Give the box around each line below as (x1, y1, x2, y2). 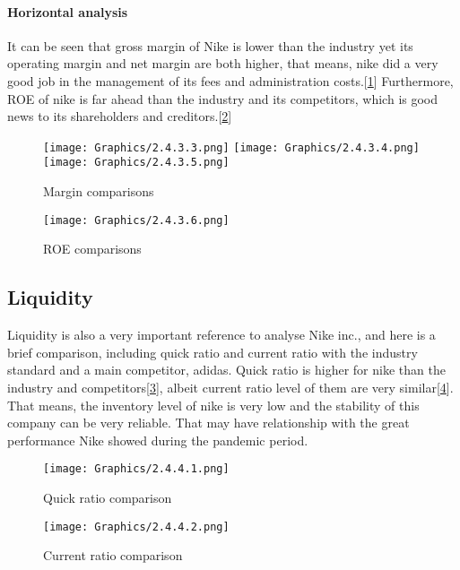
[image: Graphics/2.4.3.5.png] (43, 156, 230, 169)
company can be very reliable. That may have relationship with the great (7, 413, 410, 432)
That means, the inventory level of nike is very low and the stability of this (7, 395, 420, 414)
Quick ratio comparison (43, 488, 172, 506)
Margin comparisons (43, 182, 154, 201)
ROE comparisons (43, 239, 142, 258)
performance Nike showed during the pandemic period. (7, 430, 308, 449)
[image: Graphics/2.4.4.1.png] (43, 462, 230, 476)
